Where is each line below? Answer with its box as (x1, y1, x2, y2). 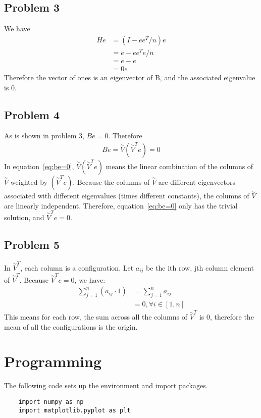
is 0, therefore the (199, 311, 254, 322)
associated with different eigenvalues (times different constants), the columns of (4, 190, 249, 201)
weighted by (10, 177, 47, 187)
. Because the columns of (73, 177, 150, 187)
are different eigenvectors (158, 177, 236, 187)
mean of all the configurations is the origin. (4, 321, 138, 332)
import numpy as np (18, 398, 84, 405)
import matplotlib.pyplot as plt (18, 406, 131, 414)
